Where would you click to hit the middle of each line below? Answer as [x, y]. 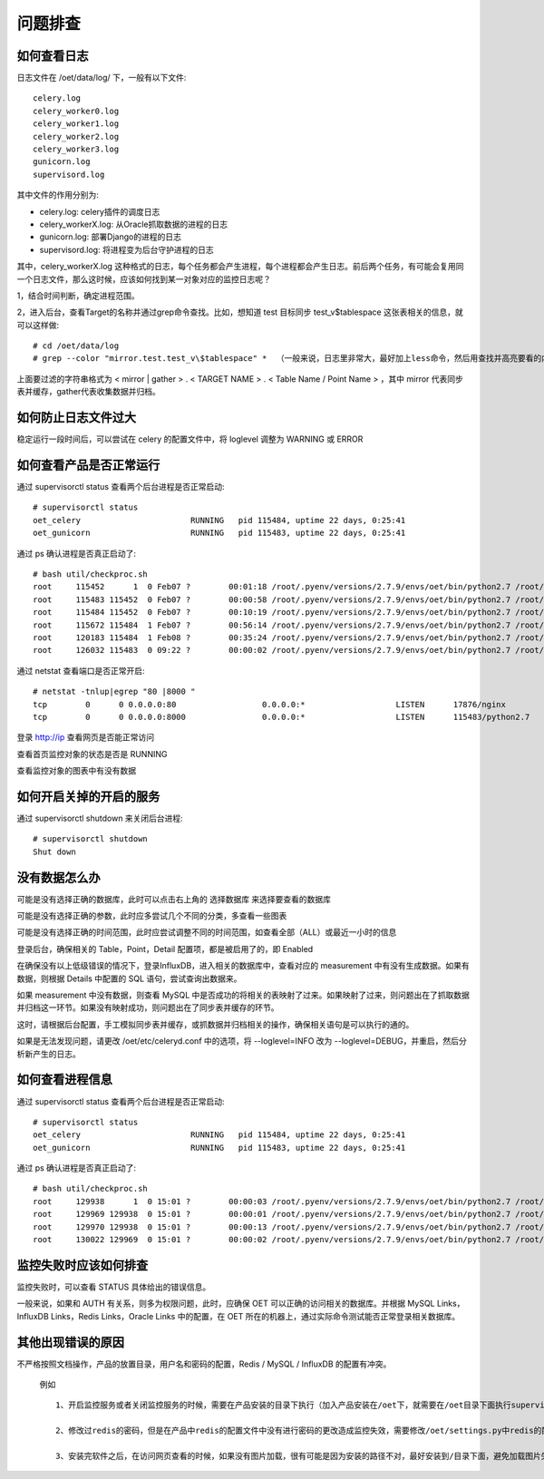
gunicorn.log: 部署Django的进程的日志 [110, 237]
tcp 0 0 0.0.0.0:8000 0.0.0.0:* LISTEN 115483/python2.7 [282, 717]
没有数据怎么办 [58, 877]
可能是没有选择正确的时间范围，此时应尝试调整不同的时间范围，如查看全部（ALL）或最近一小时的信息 [207, 932]
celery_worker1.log [76, 124]
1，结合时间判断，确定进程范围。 [78, 296]
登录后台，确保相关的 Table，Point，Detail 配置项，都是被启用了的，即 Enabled [165, 949]
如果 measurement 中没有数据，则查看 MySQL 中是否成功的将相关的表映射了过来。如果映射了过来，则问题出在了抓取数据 [243, 995]
